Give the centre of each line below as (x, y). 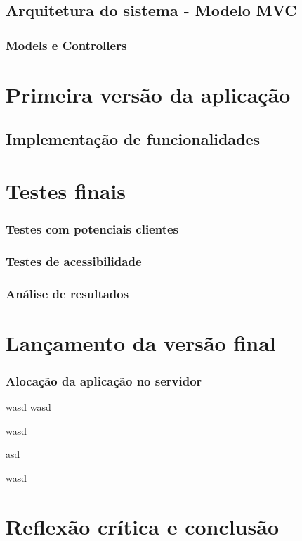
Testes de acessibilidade (74, 261)
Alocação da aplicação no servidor (104, 380)
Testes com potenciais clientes (92, 229)
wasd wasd (28, 407)
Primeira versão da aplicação (148, 94)
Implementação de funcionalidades (133, 139)
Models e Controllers (66, 45)
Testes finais (66, 190)
